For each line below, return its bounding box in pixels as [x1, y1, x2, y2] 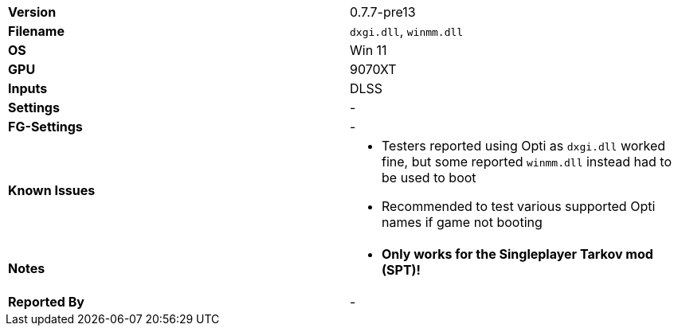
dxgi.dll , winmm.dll [350, 23, 464, 39]
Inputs [8, 80, 48, 96]
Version [8, 4, 57, 20]
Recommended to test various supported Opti [382, 198, 656, 214]
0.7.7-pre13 [350, 4, 416, 20]
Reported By [8, 294, 84, 310]
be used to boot [382, 170, 476, 186]
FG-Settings [8, 119, 83, 135]
